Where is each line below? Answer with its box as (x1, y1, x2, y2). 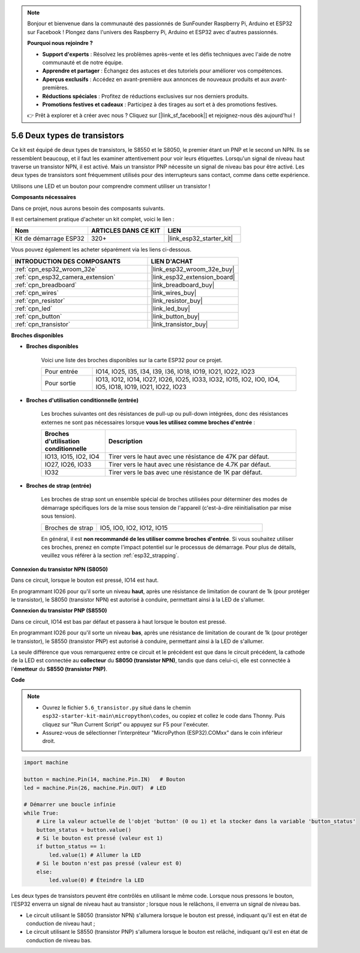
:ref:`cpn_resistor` (14, 296, 65, 305)
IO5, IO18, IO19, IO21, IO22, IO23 (95, 383, 187, 391)
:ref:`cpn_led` (14, 304, 53, 312)
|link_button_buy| (151, 312, 200, 320)
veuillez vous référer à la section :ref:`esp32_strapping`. (41, 552, 179, 559)
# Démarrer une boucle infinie (23, 801, 116, 808)
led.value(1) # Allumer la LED (49, 852, 141, 858)
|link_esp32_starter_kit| (167, 235, 233, 243)
